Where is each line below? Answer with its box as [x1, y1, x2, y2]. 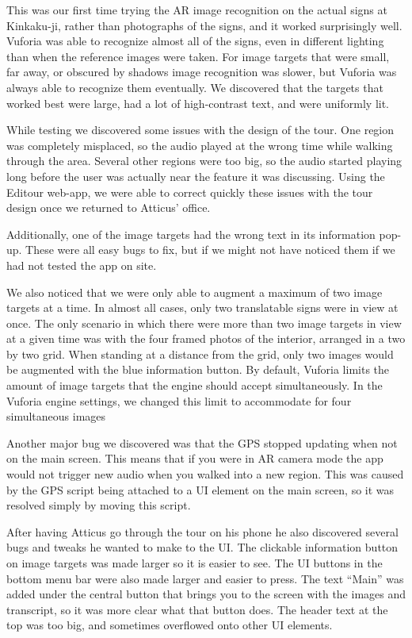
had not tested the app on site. [6, 256, 157, 273]
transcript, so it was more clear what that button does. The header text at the [6, 601, 388, 617]
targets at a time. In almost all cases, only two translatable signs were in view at [6, 299, 399, 316]
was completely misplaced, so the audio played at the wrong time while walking [6, 136, 393, 153]
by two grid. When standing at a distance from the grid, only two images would [6, 345, 394, 362]
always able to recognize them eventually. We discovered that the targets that [6, 79, 383, 95]
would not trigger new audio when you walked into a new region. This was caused [6, 466, 404, 482]
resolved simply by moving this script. [6, 497, 191, 513]
